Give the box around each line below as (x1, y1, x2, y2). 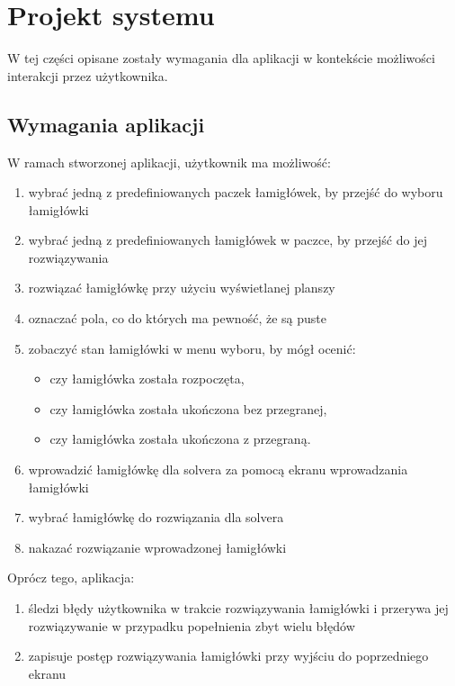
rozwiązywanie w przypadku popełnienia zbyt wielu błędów (28, 616, 355, 635)
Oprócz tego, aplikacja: (7, 568, 135, 587)
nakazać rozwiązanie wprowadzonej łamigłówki (28, 537, 287, 556)
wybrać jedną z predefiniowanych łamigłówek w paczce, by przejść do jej (28, 230, 427, 249)
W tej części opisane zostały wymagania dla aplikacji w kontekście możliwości (7, 49, 435, 68)
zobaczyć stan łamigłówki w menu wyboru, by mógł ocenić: (28, 338, 356, 357)
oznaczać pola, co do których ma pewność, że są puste (28, 309, 326, 328)
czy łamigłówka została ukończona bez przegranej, (49, 399, 327, 418)
